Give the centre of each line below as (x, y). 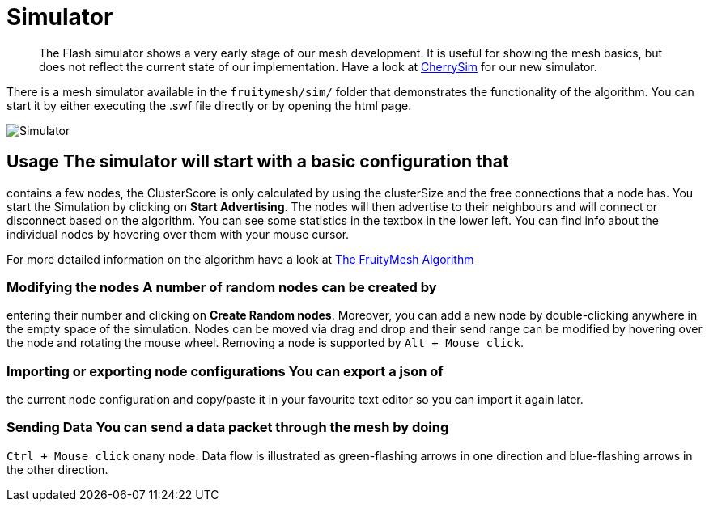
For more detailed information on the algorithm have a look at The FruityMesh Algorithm (240, 259)
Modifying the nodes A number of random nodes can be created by (222, 287)
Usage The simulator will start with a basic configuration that (258, 162)
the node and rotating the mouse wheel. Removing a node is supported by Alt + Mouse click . (265, 343)
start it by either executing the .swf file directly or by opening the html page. (209, 105)
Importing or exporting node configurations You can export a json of (225, 371)
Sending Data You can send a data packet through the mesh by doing (228, 428)
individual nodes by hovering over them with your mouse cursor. (178, 234)
